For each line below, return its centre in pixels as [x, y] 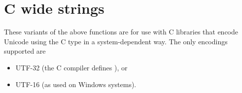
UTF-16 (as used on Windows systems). [76, 84]
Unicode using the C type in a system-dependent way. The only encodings [116, 41]
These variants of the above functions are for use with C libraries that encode [121, 32]
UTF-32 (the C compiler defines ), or [71, 67]
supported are [25, 51]
